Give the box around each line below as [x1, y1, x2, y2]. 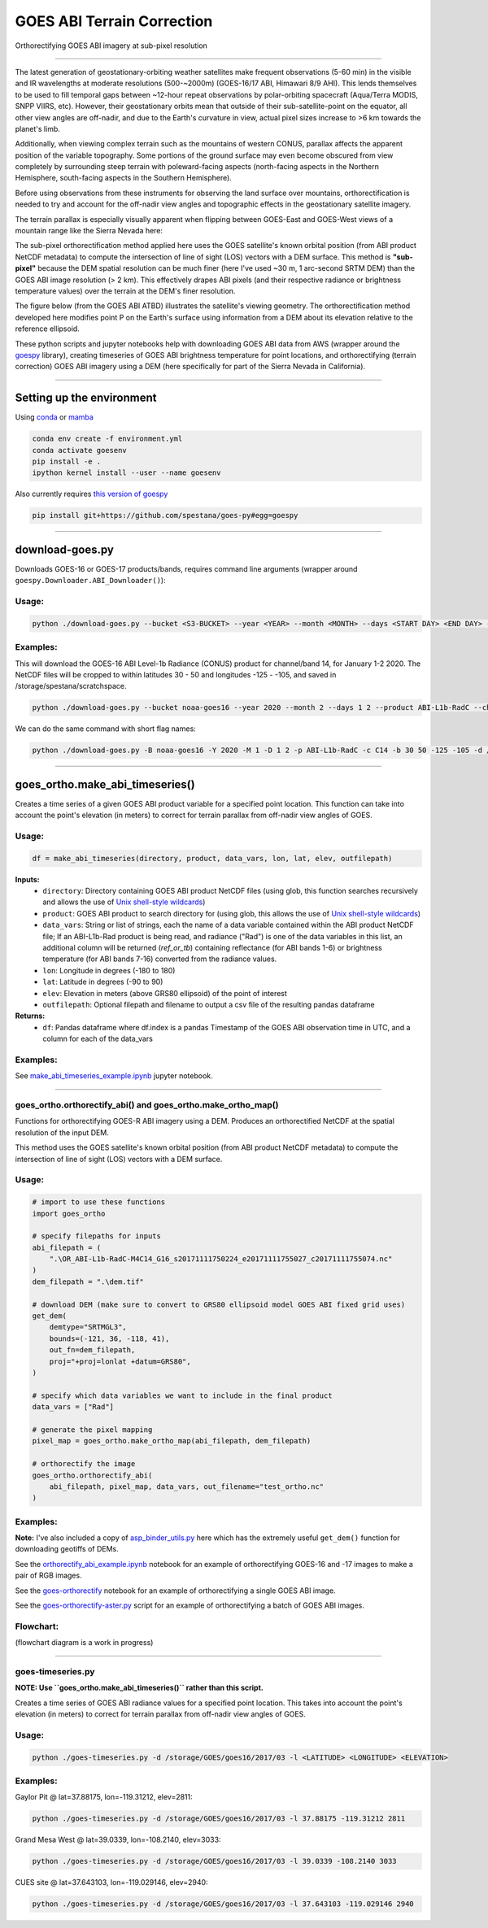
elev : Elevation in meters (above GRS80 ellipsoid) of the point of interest [42, 988, 288, 998]
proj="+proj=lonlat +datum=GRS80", [49, 1356, 191, 1366]
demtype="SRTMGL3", [49, 1322, 128, 1332]
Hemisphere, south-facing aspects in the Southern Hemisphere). [15, 173, 232, 183]
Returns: [15, 1011, 46, 1021]
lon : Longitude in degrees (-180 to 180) [42, 965, 176, 975]
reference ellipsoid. [15, 324, 81, 333]
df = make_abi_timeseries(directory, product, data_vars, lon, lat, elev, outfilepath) [32, 854, 393, 863]
